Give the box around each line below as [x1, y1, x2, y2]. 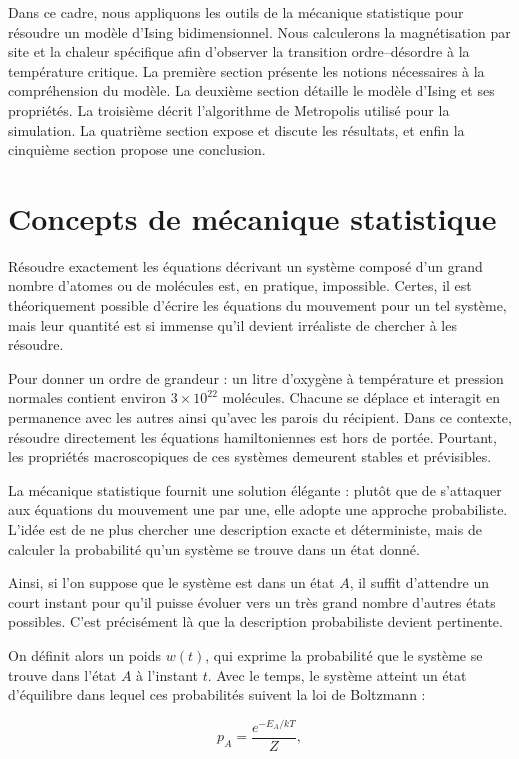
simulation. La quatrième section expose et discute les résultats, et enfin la [8, 119, 465, 140]
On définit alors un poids [8, 644, 162, 665]
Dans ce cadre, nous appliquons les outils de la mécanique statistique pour [8, 2, 464, 22]
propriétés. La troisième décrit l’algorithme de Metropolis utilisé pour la [8, 99, 450, 120]
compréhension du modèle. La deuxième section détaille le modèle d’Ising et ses [8, 80, 495, 101]
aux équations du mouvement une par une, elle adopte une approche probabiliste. [8, 499, 508, 520]
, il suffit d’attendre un [349, 572, 489, 593]
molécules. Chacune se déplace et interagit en [222, 387, 500, 408]
